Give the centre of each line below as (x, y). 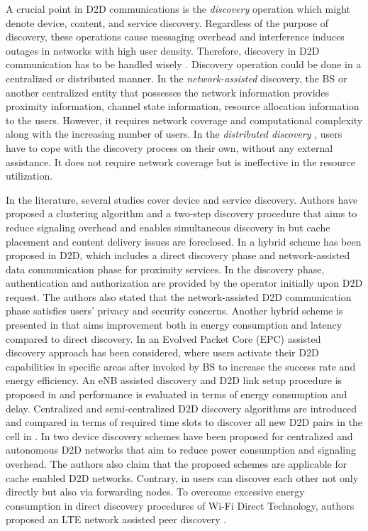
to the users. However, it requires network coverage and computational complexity (184, 120)
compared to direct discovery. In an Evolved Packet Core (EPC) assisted (163, 338)
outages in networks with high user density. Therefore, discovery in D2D (163, 50)
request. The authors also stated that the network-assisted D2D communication (179, 296)
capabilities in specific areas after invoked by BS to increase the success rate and (181, 366)
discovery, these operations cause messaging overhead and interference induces (175, 37)
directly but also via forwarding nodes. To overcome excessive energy (155, 492)
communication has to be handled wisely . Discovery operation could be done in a (184, 64)
